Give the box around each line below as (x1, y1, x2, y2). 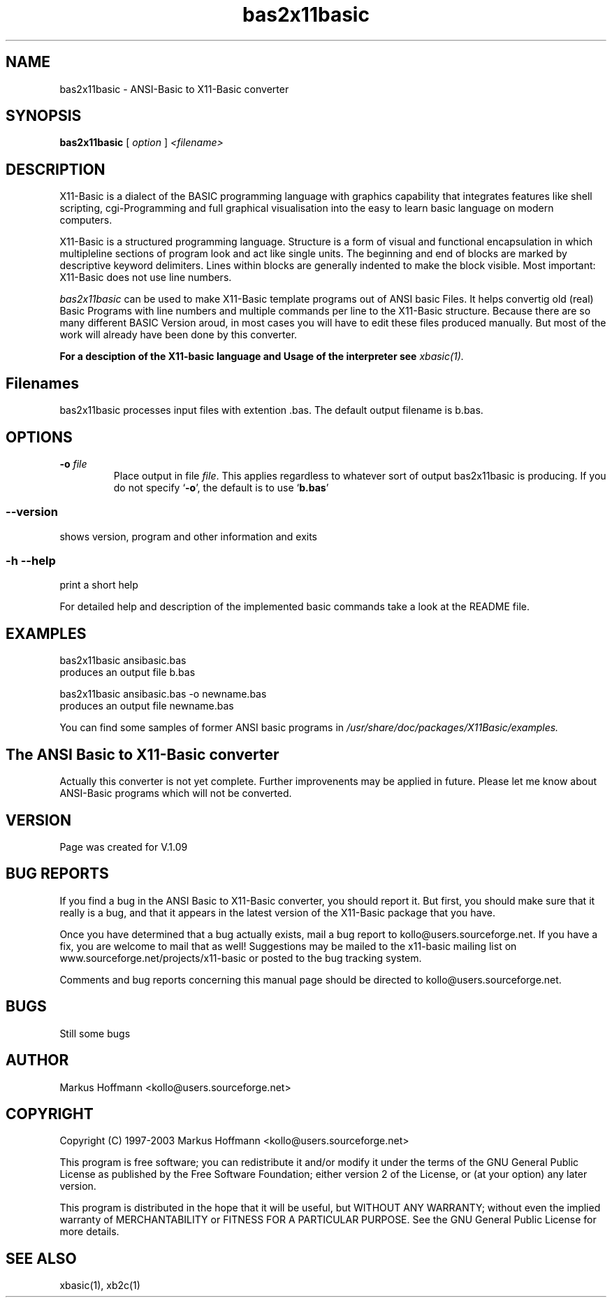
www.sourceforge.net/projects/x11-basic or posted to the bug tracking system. (59, 951, 422, 964)
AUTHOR (6, 1051, 69, 1070)
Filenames (6, 374, 79, 392)
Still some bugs (59, 1027, 131, 1039)
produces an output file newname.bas (59, 700, 234, 712)
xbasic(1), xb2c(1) (59, 1279, 140, 1292)
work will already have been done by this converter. (59, 329, 298, 341)
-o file (59, 457, 87, 470)
